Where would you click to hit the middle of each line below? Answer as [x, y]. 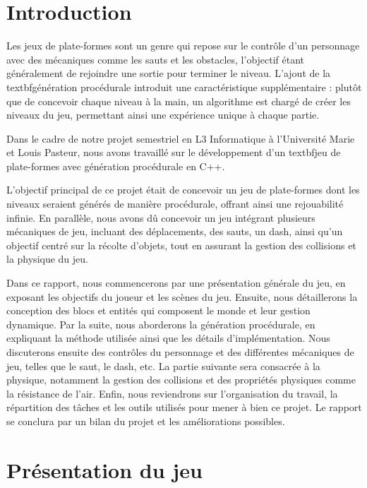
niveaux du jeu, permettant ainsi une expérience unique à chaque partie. [163, 115]
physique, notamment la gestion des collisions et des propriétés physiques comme [181, 380]
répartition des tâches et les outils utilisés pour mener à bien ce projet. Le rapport [184, 407]
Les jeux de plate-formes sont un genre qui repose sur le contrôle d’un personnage [183, 46]
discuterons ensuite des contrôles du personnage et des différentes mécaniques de [180, 352]
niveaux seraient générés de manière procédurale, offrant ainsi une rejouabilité [175, 204]
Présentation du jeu [104, 469]
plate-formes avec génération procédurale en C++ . [116, 166]
